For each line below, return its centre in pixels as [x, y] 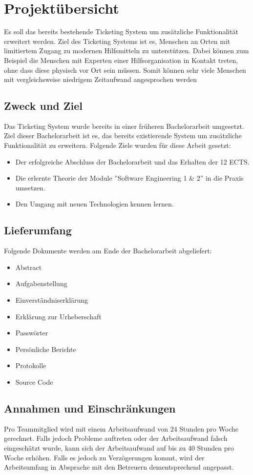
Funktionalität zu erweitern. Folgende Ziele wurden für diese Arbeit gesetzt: [117, 145]
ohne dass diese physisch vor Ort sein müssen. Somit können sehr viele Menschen [125, 70]
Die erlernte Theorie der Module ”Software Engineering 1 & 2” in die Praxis [129, 178]
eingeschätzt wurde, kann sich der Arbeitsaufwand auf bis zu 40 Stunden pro [119, 447]
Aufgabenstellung [41, 283]
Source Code [34, 382]
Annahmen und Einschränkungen [90, 408]
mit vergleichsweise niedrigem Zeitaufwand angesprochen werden [101, 79]
